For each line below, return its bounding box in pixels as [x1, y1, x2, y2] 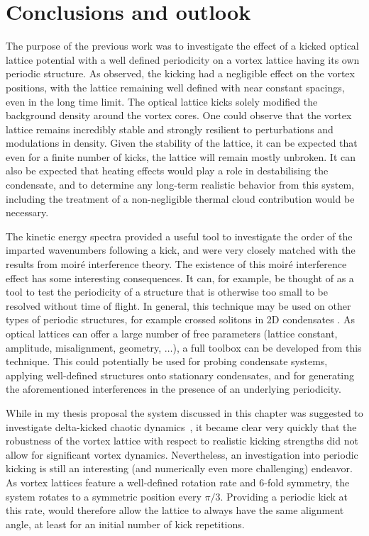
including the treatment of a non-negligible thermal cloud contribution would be [6, 191, 355, 206]
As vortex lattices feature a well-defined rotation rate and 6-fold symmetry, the [6, 474, 350, 489]
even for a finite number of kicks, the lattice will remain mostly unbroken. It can [6, 149, 356, 164]
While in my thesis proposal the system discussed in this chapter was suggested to [6, 405, 363, 420]
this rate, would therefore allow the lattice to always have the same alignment [6, 503, 344, 518]
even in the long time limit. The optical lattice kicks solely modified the [6, 94, 318, 108]
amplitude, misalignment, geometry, [6, 340, 162, 354]
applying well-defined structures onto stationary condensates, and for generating [6, 367, 355, 382]
